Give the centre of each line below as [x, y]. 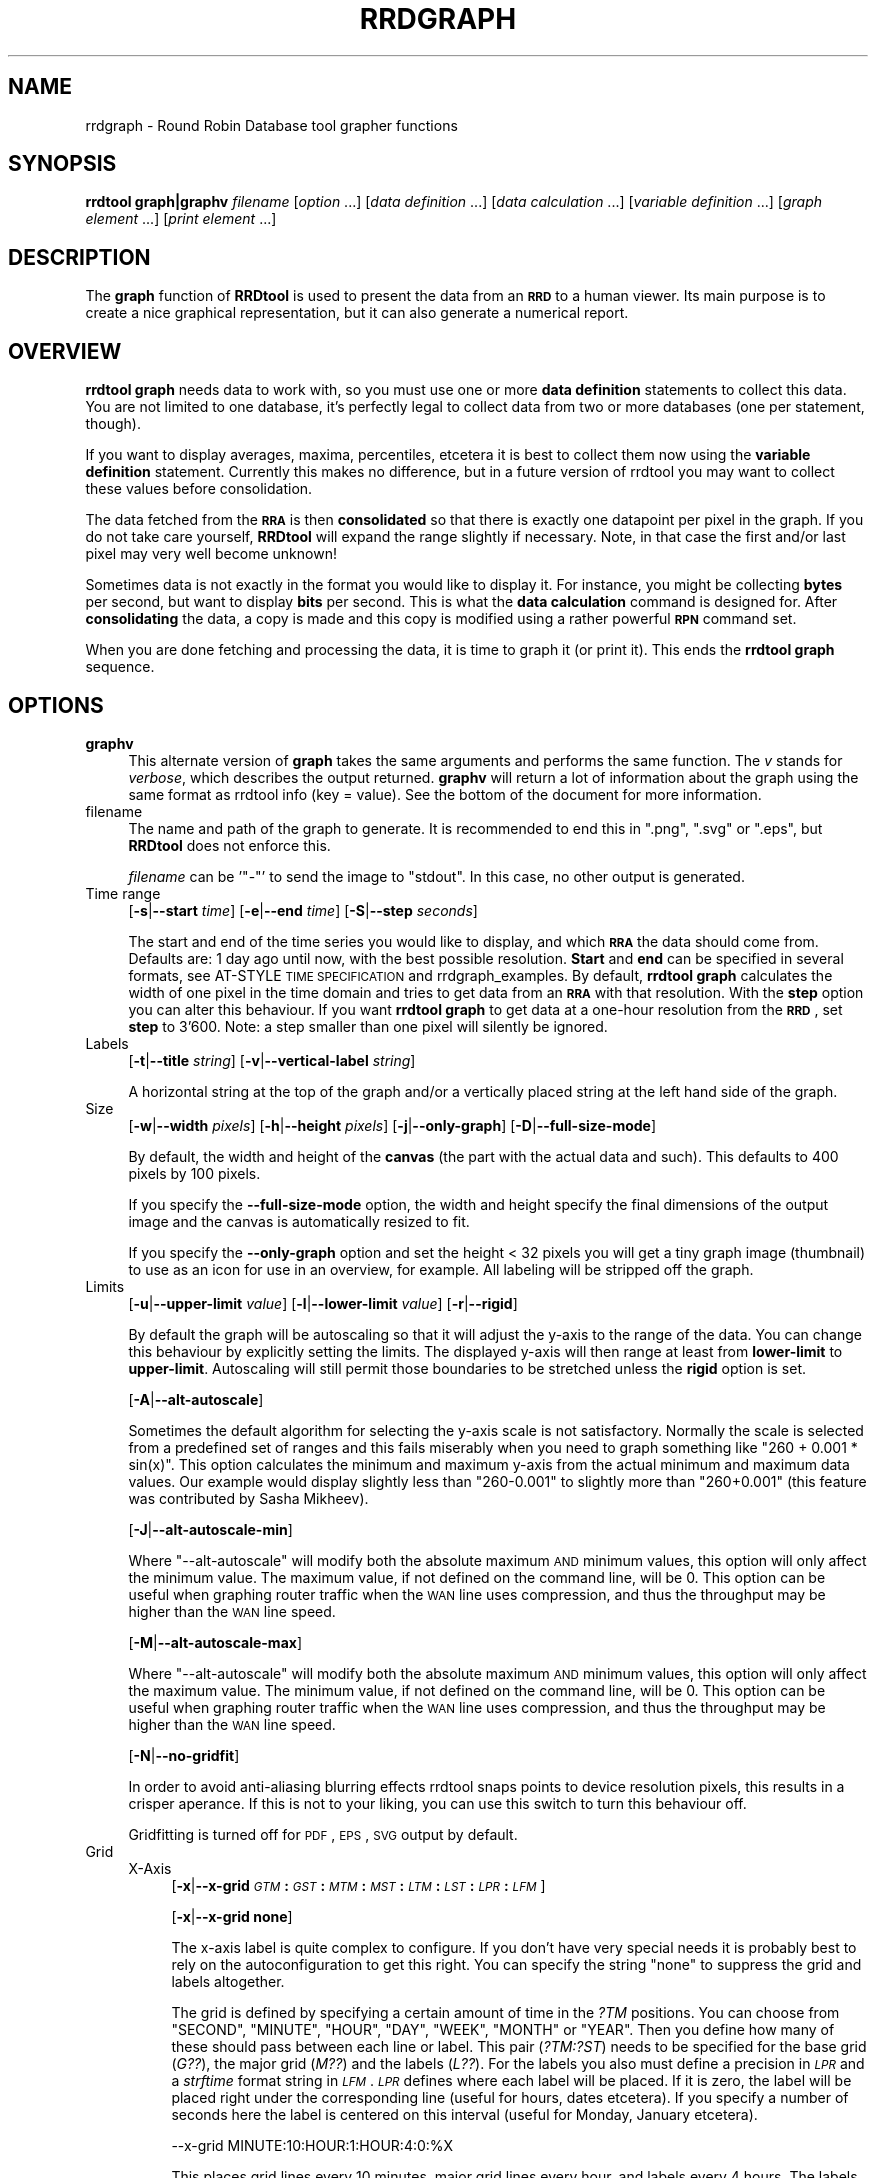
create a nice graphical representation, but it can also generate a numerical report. [357, 313]
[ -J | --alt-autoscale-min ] [210, 1529]
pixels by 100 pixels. [194, 1173]
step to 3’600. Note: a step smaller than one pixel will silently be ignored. [368, 1026]
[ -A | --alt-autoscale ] [196, 1399]
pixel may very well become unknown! [211, 554]
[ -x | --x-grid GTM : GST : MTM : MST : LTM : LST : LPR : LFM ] [358, 1885]
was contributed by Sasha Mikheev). [248, 1498]
